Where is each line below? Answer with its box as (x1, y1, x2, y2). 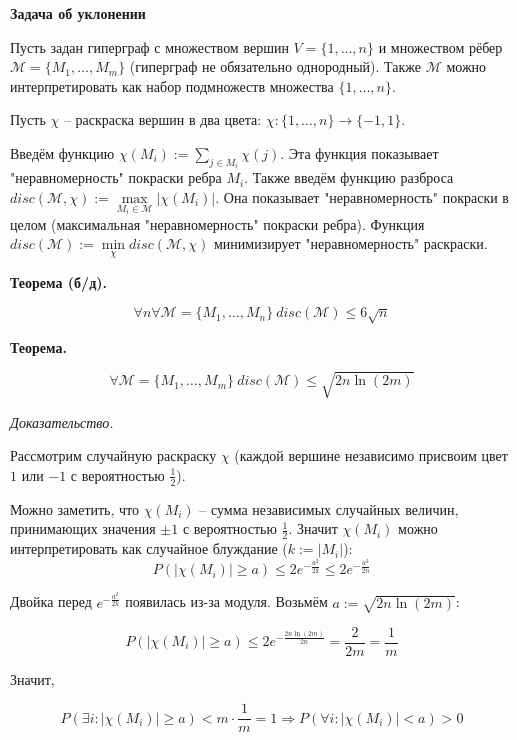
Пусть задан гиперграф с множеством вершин (10, 36, 289, 57)
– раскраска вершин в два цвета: (63, 109, 262, 130)
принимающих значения (10, 518, 156, 539)
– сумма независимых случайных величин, (199, 498, 459, 519)
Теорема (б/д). (10, 271, 107, 292)
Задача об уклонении (10, 3, 146, 23)
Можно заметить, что (10, 498, 140, 519)
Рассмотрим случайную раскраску (10, 445, 217, 466)
